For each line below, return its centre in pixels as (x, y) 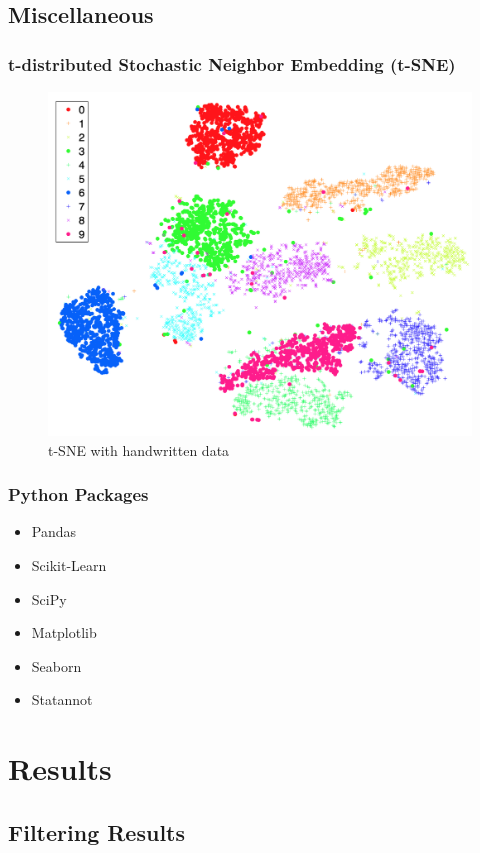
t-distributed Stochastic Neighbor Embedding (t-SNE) (232, 63)
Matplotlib (64, 632)
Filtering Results (97, 831)
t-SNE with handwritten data (139, 449)
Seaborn (56, 665)
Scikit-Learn (69, 565)
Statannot (62, 699)
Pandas (54, 531)
